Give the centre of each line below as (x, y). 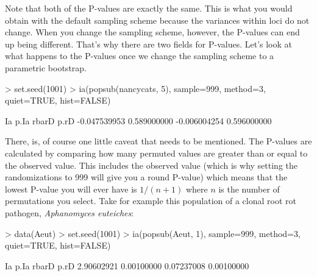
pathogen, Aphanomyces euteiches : (69, 212)
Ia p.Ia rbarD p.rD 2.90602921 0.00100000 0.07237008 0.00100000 (127, 265)
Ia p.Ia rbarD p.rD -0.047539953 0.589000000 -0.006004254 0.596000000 (138, 120)
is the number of (249, 189)
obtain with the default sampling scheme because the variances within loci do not (157, 20)
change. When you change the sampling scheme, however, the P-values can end (152, 32)
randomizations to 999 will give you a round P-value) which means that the (146, 177)
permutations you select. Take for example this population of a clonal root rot (151, 201)
